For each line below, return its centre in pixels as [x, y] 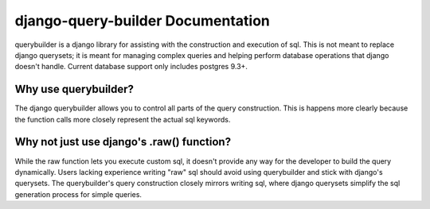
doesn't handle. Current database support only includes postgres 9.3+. [131, 67]
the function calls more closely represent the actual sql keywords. [123, 119]
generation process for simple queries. [78, 194]
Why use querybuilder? [74, 89]
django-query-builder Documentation [143, 21]
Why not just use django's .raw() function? [123, 142]
